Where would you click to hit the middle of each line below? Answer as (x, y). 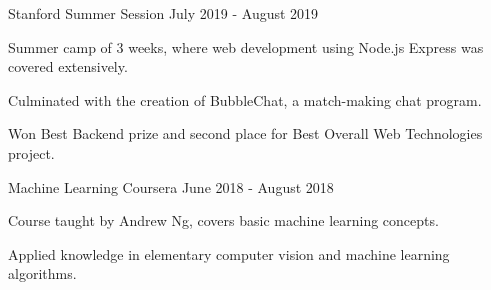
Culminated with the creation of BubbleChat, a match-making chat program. (245, 99)
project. (31, 152)
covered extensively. (68, 66)
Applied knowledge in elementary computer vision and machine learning (229, 253)
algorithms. (42, 273)
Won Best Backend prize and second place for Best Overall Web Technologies (245, 133)
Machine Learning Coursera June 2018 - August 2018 (171, 186)
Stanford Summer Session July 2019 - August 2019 (163, 13)
